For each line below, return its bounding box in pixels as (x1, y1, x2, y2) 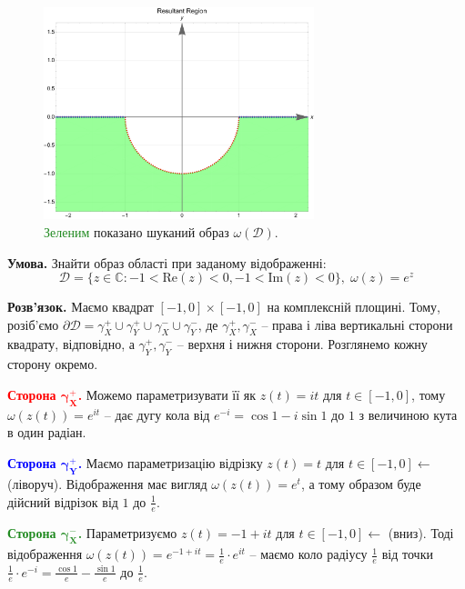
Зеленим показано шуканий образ (44, 222, 229, 241)
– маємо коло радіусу (249, 544, 368, 564)
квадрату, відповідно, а (7, 334, 135, 354)
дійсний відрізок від (7, 492, 118, 511)
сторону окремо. (7, 354, 98, 374)
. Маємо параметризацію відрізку (77, 453, 263, 472)
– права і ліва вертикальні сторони (261, 314, 453, 334)
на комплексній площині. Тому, (267, 297, 441, 316)
